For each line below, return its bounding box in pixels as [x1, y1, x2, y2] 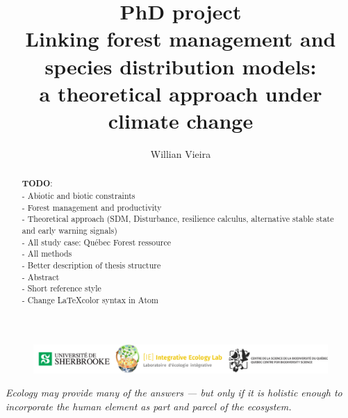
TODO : [22, 177, 53, 190]
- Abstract [22, 271, 60, 282]
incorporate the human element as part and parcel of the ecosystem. [6, 399, 292, 414]
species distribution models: [44, 51, 317, 80]
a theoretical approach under [39, 79, 322, 107]
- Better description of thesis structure [22, 259, 161, 271]
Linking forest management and [25, 24, 336, 53]
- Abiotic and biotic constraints [22, 189, 135, 201]
